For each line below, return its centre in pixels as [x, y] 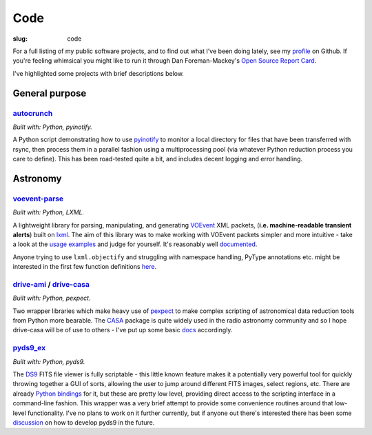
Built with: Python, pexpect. [52, 298]
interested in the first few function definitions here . [85, 267]
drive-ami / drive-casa [51, 284]
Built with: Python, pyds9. [49, 361]
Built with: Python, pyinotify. [52, 127]
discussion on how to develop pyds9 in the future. [84, 422]
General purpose [50, 93]
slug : [20, 39]
